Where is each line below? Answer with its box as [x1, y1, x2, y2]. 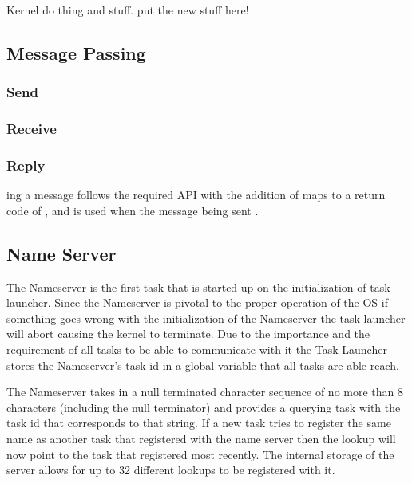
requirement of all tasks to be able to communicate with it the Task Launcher [6, 341, 387, 358]
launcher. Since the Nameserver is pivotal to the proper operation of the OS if [6, 294, 388, 311]
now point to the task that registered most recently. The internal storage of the [6, 446, 394, 462]
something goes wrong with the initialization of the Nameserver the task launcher [6, 309, 406, 326]
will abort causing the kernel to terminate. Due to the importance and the [6, 325, 370, 342]
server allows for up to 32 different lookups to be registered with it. [6, 461, 335, 478]
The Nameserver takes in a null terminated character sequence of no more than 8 [6, 383, 404, 400]
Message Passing [6, 40, 146, 65]
